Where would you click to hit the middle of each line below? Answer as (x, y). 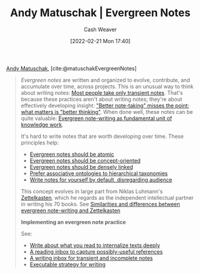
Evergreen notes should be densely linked (81, 167)
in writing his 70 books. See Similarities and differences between (100, 204)
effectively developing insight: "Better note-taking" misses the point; (105, 106)
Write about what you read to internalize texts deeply (95, 245)
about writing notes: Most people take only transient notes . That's (102, 92)
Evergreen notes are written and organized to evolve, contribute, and (105, 80)
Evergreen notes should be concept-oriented (85, 160)
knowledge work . (42, 124)
